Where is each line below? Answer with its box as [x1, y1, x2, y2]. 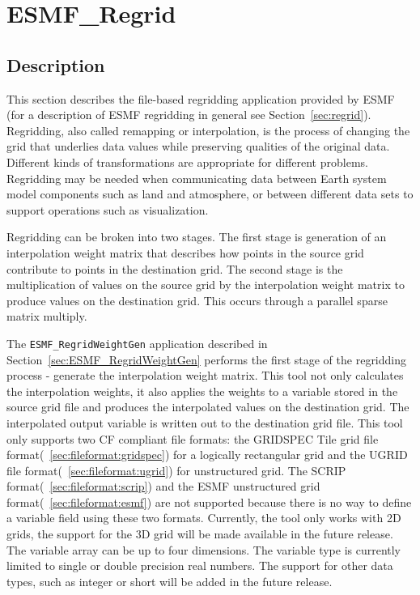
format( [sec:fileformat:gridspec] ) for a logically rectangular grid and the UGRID [6, 446, 408, 463]
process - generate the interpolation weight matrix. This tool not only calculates [6, 367, 404, 384]
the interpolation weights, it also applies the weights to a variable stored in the [6, 382, 398, 399]
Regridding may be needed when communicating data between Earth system [6, 169, 387, 186]
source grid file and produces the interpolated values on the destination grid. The [6, 398, 409, 415]
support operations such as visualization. [6, 201, 209, 218]
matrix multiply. [6, 308, 87, 325]
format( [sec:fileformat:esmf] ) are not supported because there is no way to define [6, 493, 412, 510]
